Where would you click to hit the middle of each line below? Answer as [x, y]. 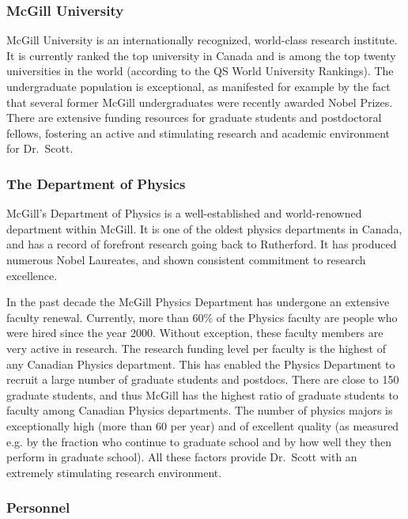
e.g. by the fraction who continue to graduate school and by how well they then [199, 441]
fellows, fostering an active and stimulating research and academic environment [198, 133]
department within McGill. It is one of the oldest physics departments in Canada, [204, 228]
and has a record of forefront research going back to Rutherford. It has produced [202, 244]
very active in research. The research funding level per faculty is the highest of [196, 348]
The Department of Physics [96, 183]
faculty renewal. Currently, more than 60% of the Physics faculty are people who [202, 317]
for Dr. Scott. [40, 148]
